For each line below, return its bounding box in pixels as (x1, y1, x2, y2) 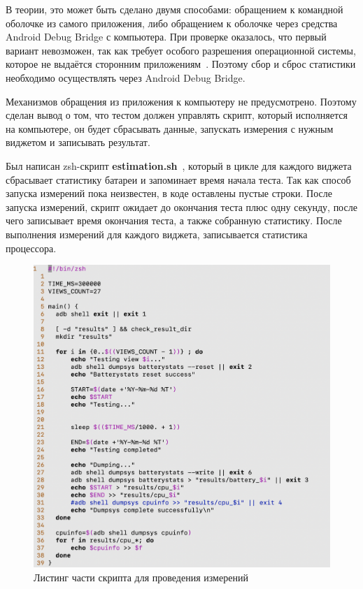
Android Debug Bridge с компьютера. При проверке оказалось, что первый (6, 29, 327, 44)
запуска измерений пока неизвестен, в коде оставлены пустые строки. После (6, 186, 332, 201)
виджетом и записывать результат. (6, 135, 150, 150)
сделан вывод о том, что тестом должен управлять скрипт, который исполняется (6, 108, 348, 122)
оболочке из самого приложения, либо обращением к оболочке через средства (6, 15, 338, 30)
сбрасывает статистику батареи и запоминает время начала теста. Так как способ (6, 172, 351, 187)
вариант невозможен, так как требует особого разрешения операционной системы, (6, 43, 356, 57)
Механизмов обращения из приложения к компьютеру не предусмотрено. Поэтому (6, 94, 357, 108)
